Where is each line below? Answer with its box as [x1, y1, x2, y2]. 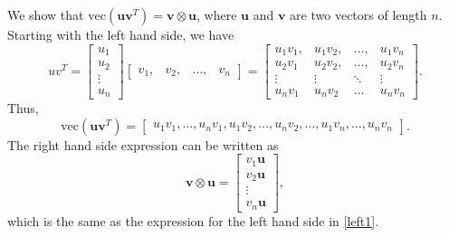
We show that [7, 5, 84, 24]
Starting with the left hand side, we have [7, 25, 234, 43]
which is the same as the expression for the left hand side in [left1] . [7, 211, 379, 230]
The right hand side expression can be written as [7, 135, 279, 154]
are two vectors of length [290, 5, 427, 24]
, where [196, 5, 237, 24]
